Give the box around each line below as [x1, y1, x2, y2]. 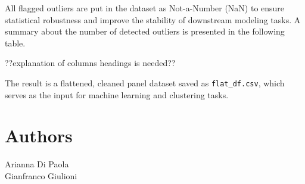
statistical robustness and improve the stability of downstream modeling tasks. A [5, 13, 301, 26]
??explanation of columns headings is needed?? [5, 57, 176, 69]
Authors [5, 123, 73, 148]
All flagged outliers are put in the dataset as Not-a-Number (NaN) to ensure [5, 2, 285, 14]
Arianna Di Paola [5, 158, 69, 170]
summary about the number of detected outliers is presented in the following [5, 25, 285, 38]
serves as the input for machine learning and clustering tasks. [5, 88, 229, 101]
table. [5, 36, 26, 49]
